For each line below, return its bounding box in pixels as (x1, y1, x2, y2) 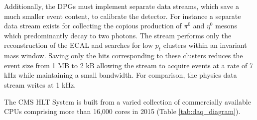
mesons (215, 20, 237, 31)
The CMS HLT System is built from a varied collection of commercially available (4, 96, 251, 107)
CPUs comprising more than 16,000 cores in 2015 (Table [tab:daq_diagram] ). (4, 106, 241, 117)
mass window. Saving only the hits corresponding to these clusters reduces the (4, 50, 243, 61)
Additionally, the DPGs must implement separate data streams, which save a (4, 1, 239, 11)
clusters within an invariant (163, 40, 247, 50)
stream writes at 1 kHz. (4, 79, 76, 90)
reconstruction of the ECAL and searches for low (4, 40, 153, 50)
